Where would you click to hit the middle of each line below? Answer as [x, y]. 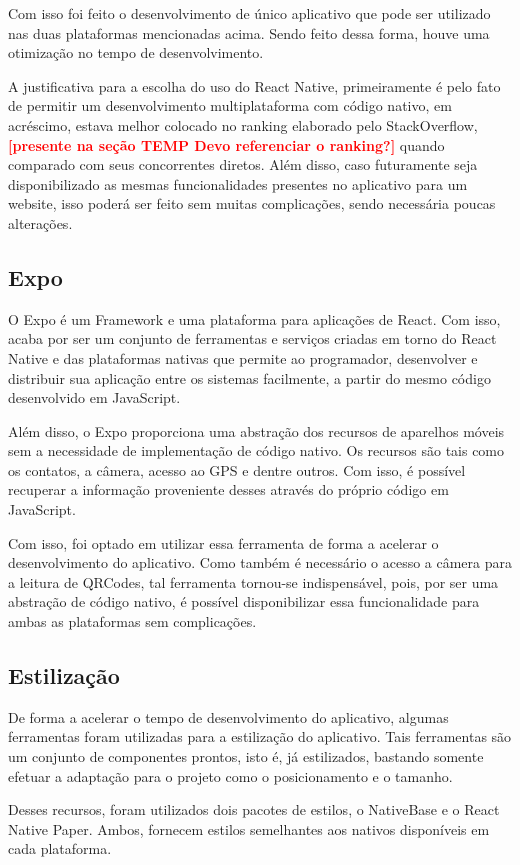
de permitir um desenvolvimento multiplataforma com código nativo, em [230, 105]
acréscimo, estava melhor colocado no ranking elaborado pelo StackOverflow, [243, 124]
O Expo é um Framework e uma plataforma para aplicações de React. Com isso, [254, 318]
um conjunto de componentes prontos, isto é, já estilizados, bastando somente [246, 756]
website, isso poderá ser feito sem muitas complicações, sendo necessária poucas [252, 203]
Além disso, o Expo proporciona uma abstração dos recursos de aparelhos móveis [256, 430]
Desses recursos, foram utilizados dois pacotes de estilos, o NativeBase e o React [254, 809]
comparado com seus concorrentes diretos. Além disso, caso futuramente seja [243, 164]
